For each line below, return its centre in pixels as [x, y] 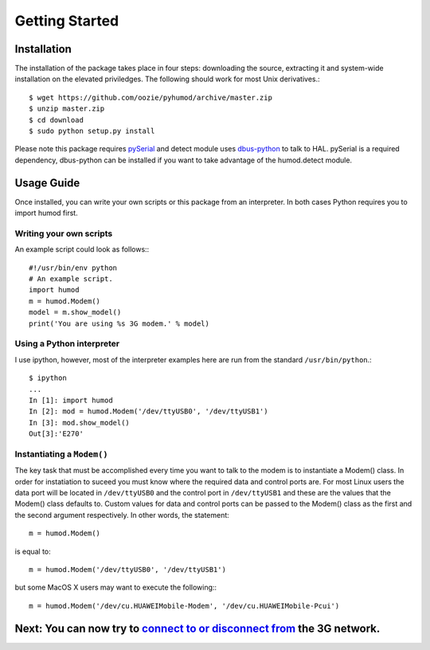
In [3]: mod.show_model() [80, 423]
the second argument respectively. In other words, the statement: [122, 515]
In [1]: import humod [71, 400]
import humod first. [47, 213]
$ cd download [56, 120]
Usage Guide [47, 183]
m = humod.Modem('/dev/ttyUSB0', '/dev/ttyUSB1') [128, 569]
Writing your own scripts [64, 233]
